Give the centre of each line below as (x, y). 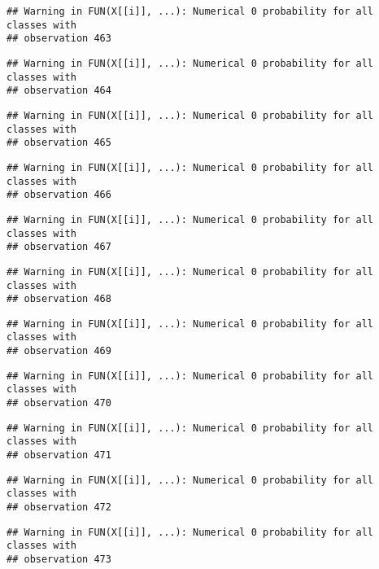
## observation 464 (59, 91)
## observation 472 (59, 508)
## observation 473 (59, 559)
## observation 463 (59, 39)
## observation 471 (59, 455)
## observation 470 (59, 403)
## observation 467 (59, 247)
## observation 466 (59, 195)
